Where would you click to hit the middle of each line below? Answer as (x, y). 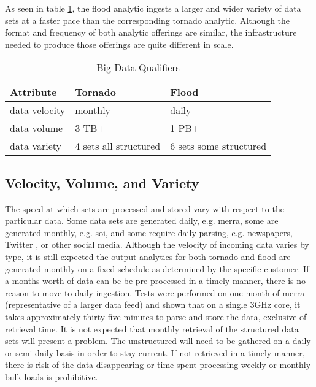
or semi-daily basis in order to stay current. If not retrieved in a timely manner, (155, 352)
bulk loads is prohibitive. (52, 376)
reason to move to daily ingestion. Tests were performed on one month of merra (155, 292)
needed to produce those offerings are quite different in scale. (119, 44)
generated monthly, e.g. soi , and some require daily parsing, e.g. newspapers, (149, 232)
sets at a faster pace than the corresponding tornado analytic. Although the (148, 20)
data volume (37, 128)
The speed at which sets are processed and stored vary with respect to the (145, 208)
